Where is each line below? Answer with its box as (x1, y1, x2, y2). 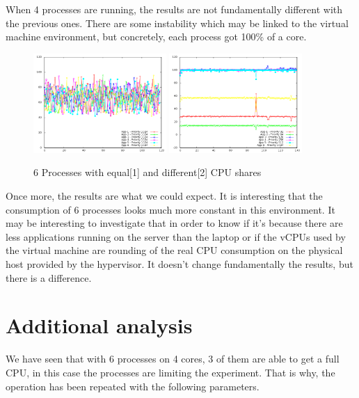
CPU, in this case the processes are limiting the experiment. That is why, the (6, 365, 335, 379)
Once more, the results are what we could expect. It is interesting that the (6, 189, 323, 203)
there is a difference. (6, 270, 92, 285)
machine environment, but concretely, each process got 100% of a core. (6, 29, 307, 44)
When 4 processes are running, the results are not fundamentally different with (6, 2, 343, 16)
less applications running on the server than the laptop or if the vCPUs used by (6, 229, 346, 244)
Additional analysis (6, 311, 193, 340)
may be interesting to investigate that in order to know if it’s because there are (6, 216, 343, 230)
